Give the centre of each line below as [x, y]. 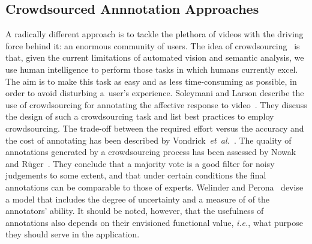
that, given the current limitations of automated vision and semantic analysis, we [155, 57]
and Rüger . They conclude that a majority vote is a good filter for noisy [140, 163]
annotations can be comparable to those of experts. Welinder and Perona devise [154, 187]
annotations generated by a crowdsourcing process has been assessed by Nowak [151, 152]
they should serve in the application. [73, 234]
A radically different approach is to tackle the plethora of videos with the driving [154, 34]
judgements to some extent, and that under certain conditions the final [136, 175]
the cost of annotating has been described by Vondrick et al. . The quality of [148, 140]
